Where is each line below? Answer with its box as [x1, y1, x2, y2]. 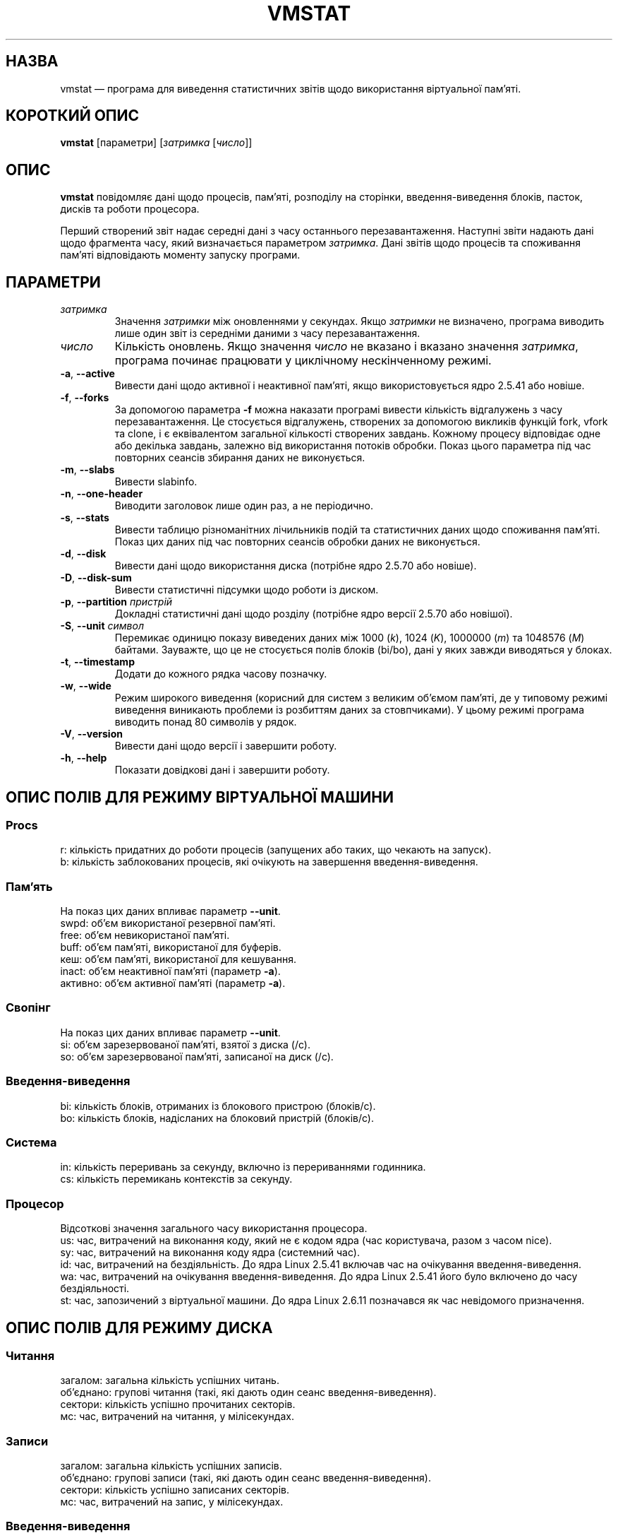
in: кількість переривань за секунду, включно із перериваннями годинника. [60, 1161, 426, 1173]
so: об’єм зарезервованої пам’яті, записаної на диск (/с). [60, 1050, 334, 1063]
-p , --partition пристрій [60, 596, 173, 608]
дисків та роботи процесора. [60, 203, 200, 215]
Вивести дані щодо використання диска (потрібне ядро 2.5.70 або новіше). [114, 560, 477, 572]
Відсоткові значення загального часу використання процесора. [60, 1222, 368, 1235]
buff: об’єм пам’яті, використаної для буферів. [60, 941, 281, 954]
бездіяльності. [60, 1282, 130, 1295]
